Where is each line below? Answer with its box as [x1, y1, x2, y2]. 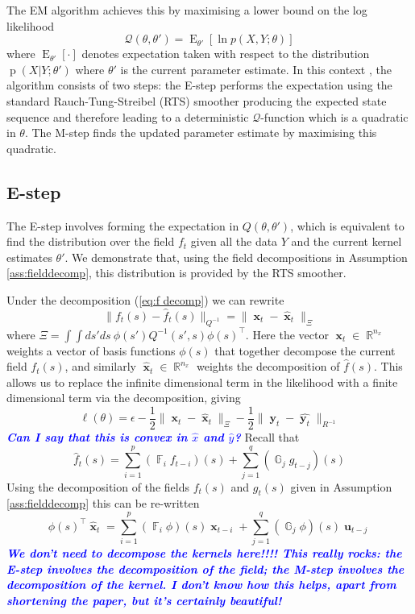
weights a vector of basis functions [6, 342, 176, 359]
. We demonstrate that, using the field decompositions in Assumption [64, 248, 408, 265]
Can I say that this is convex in [6, 428, 188, 445]
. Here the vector [245, 326, 329, 342]
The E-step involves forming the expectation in [6, 217, 239, 234]
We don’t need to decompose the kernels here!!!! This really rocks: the [6, 545, 402, 562]
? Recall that [234, 428, 300, 445]
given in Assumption [290, 478, 392, 495]
